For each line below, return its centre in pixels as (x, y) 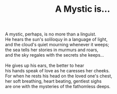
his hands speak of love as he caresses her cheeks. (58, 71)
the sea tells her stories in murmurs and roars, (52, 50)
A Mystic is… (83, 9)
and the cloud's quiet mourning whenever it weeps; (57, 45)
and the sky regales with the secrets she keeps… (55, 55)
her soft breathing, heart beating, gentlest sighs (53, 81)
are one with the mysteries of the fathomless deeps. (58, 87)
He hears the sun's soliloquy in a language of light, (57, 39)
